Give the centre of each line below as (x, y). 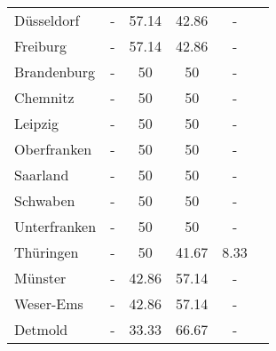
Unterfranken (55, 226)
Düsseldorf (47, 20)
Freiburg (41, 46)
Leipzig (37, 123)
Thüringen (47, 252)
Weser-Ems (49, 303)
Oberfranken (53, 149)
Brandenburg (55, 72)
